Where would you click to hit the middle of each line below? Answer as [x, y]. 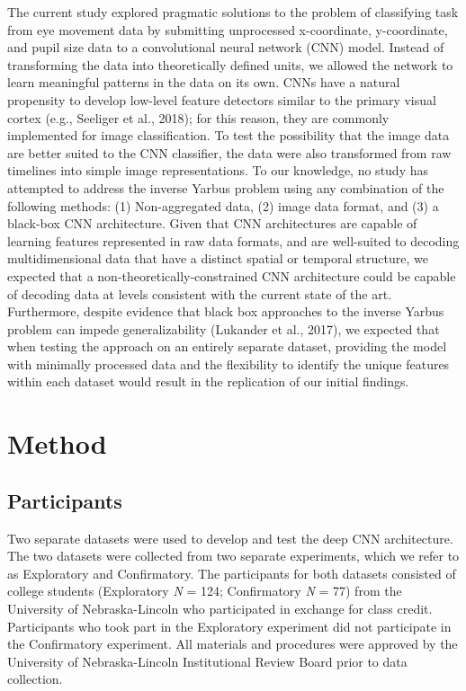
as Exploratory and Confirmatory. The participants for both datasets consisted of [232, 573]
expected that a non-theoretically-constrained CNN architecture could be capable [232, 275]
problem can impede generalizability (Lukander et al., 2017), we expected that [224, 328]
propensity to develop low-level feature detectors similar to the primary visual [222, 99]
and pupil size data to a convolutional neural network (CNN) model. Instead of [226, 47]
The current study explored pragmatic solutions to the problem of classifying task [233, 12]
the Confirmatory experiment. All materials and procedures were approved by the [233, 644]
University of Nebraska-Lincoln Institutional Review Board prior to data [207, 661]
